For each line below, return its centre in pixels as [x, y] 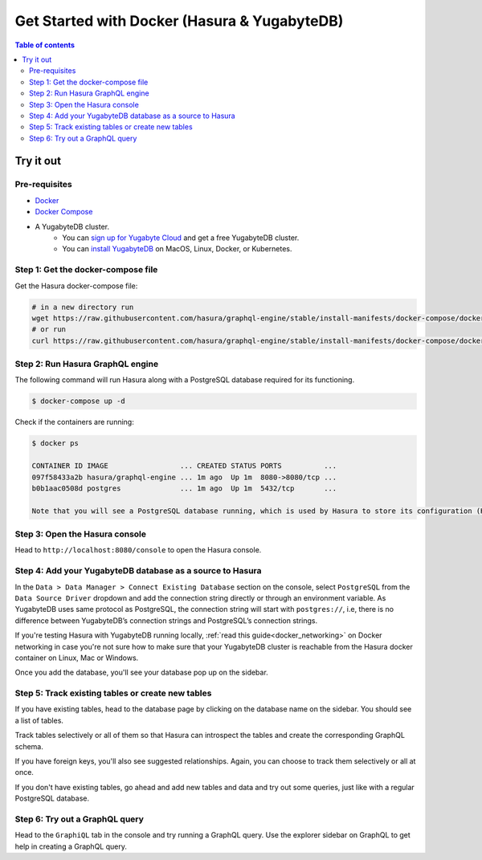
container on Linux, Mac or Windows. [77, 658]
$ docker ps [55, 443]
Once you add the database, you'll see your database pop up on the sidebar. [141, 673]
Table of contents [45, 45]
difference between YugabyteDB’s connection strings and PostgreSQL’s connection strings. [166, 620]
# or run [49, 330]
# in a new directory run [83, 307]
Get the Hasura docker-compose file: [76, 286]
